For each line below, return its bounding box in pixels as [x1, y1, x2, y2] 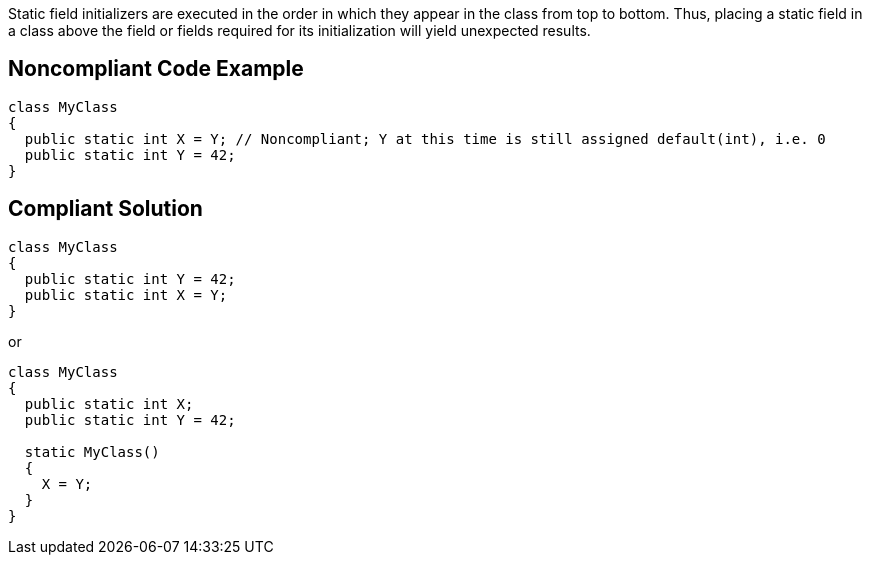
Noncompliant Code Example [8, 56, 304, 82]
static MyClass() [24, 443, 160, 460]
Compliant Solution [8, 196, 203, 222]
